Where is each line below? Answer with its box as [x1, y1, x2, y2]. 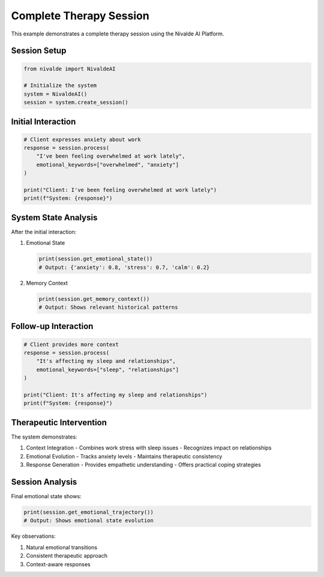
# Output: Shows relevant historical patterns [38, 304, 178, 311]
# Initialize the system [23, 82, 97, 89]
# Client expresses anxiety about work [23, 136, 141, 143]
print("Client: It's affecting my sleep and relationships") [23, 392, 208, 398]
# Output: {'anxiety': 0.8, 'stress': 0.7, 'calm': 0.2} [38, 264, 210, 271]
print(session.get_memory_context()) [38, 295, 150, 302]
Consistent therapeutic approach [26, 552, 108, 560]
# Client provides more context [23, 341, 119, 348]
